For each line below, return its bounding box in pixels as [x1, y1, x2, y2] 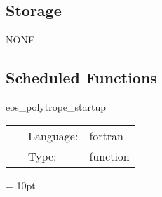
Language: [28, 127, 79, 144]
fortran [89, 127, 123, 144]
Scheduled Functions [6, 67, 157, 88]
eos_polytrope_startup [6, 100, 106, 114]
